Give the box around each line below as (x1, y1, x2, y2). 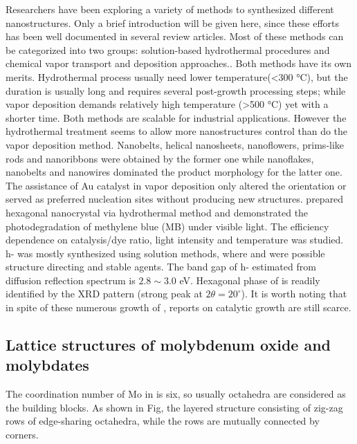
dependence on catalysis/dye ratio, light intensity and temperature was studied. (6, 232, 344, 247)
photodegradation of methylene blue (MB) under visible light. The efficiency (6, 219, 329, 233)
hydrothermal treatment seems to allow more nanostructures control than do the (6, 124, 348, 138)
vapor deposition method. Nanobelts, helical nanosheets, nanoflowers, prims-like (6, 137, 345, 151)
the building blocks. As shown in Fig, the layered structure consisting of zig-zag (6, 400, 343, 414)
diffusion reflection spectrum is (6, 272, 136, 287)
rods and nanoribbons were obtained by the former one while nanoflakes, (6, 151, 314, 165)
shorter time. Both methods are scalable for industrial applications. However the (6, 110, 347, 124)
